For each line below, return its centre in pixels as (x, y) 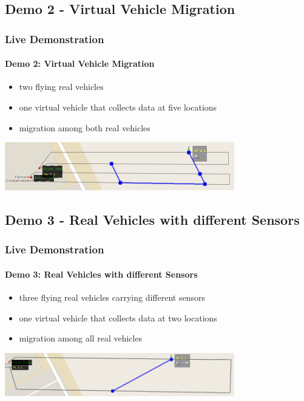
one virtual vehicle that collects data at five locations (118, 107)
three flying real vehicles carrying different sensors (112, 297)
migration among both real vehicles (85, 127)
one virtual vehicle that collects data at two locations (118, 317)
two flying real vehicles (61, 87)
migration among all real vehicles (81, 338)
